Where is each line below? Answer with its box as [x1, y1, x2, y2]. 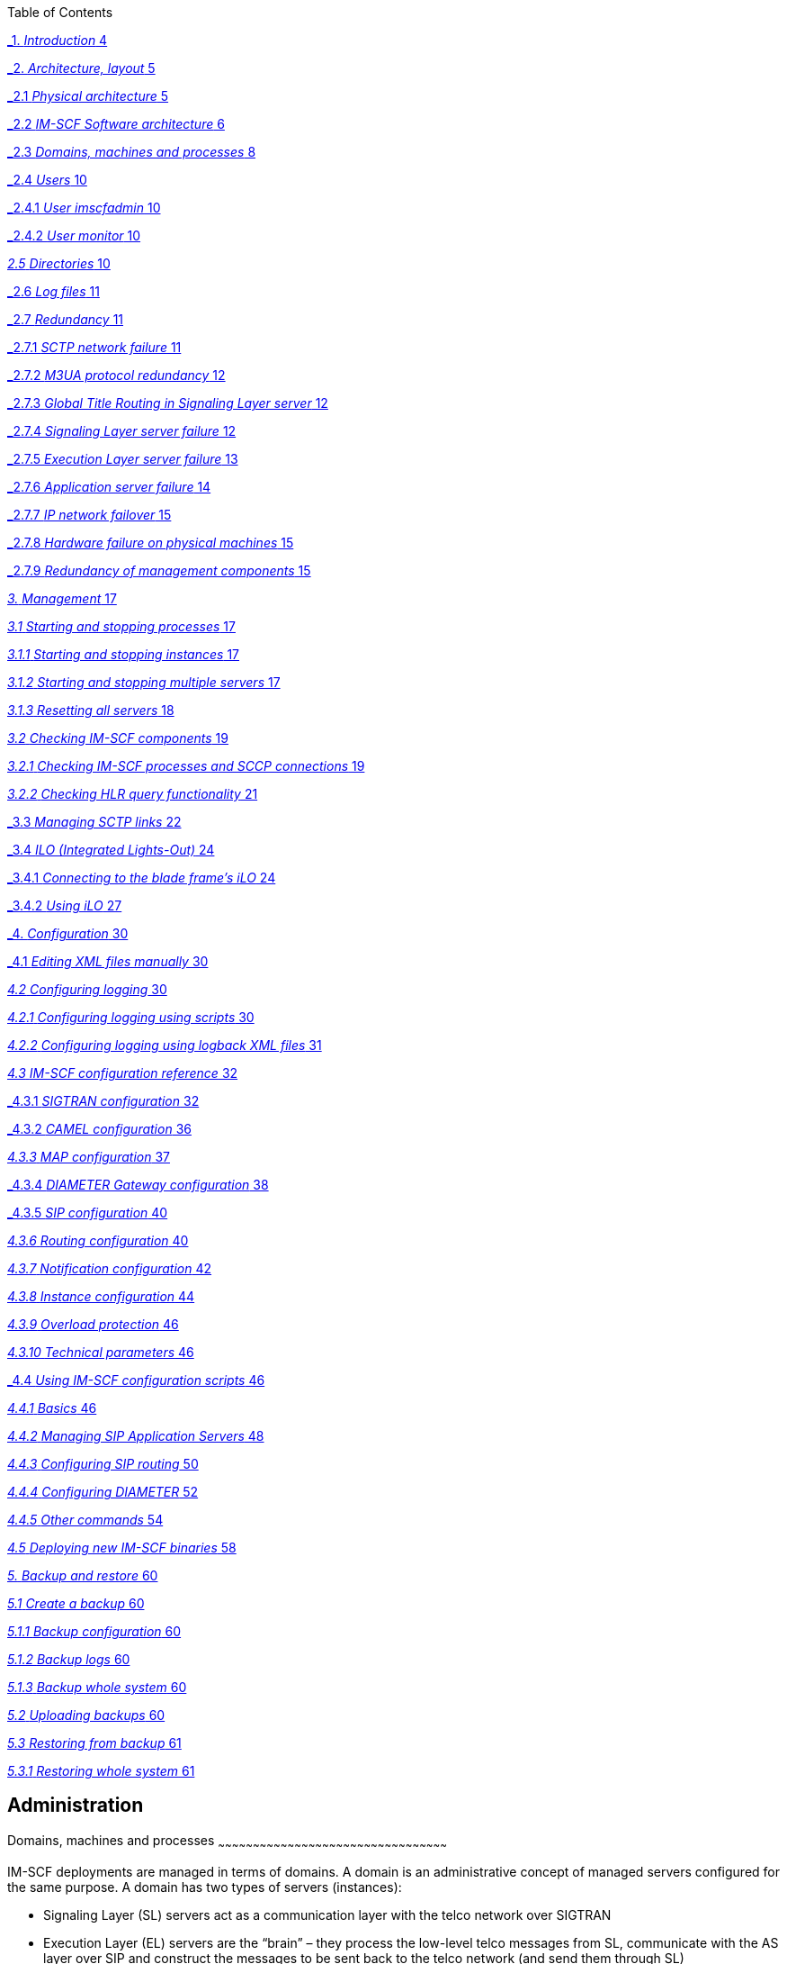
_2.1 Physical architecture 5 [7, 88, 169, 104]
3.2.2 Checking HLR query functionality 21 [7, 786, 258, 801]
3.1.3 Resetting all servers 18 [7, 702, 174, 718]
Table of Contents [7, 5, 113, 20]
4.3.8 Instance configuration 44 [7, 1289, 195, 1304]
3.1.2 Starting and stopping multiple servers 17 [7, 674, 281, 690]
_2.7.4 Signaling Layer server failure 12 [7, 423, 237, 439]
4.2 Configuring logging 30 [7, 982, 167, 997]
